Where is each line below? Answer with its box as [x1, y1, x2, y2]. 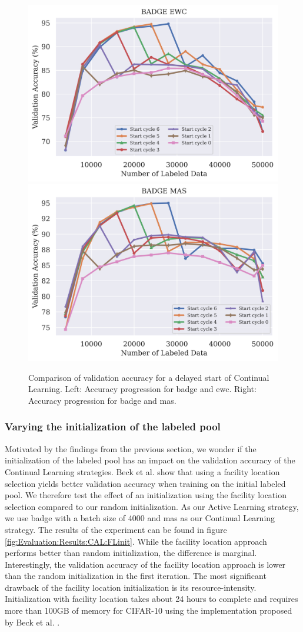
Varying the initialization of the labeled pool [5, 419, 221, 434]
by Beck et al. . [5, 615, 60, 628]
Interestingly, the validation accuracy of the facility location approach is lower [5, 558, 286, 570]
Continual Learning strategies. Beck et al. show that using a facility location [5, 465, 280, 478]
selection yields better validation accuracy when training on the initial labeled [5, 477, 286, 489]
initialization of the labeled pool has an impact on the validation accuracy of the [5, 454, 295, 466]
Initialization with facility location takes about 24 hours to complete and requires [5, 592, 298, 605]
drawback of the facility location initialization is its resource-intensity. [5, 581, 257, 593]
